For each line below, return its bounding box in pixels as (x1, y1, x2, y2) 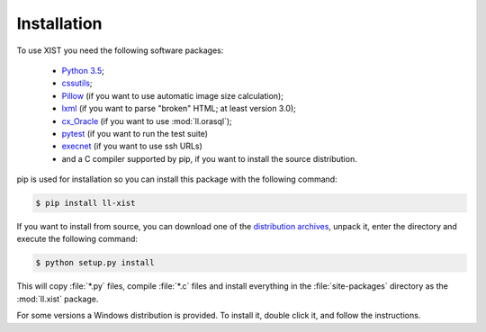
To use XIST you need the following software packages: (16, 45, 224, 56)
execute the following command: (16, 234, 139, 245)
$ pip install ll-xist (35, 198, 136, 209)
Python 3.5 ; (61, 65, 105, 76)
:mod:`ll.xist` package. (16, 293, 99, 304)
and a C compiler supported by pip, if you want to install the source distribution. (61, 153, 357, 164)
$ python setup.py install (35, 257, 155, 268)
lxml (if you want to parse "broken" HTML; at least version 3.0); (61, 103, 297, 114)
